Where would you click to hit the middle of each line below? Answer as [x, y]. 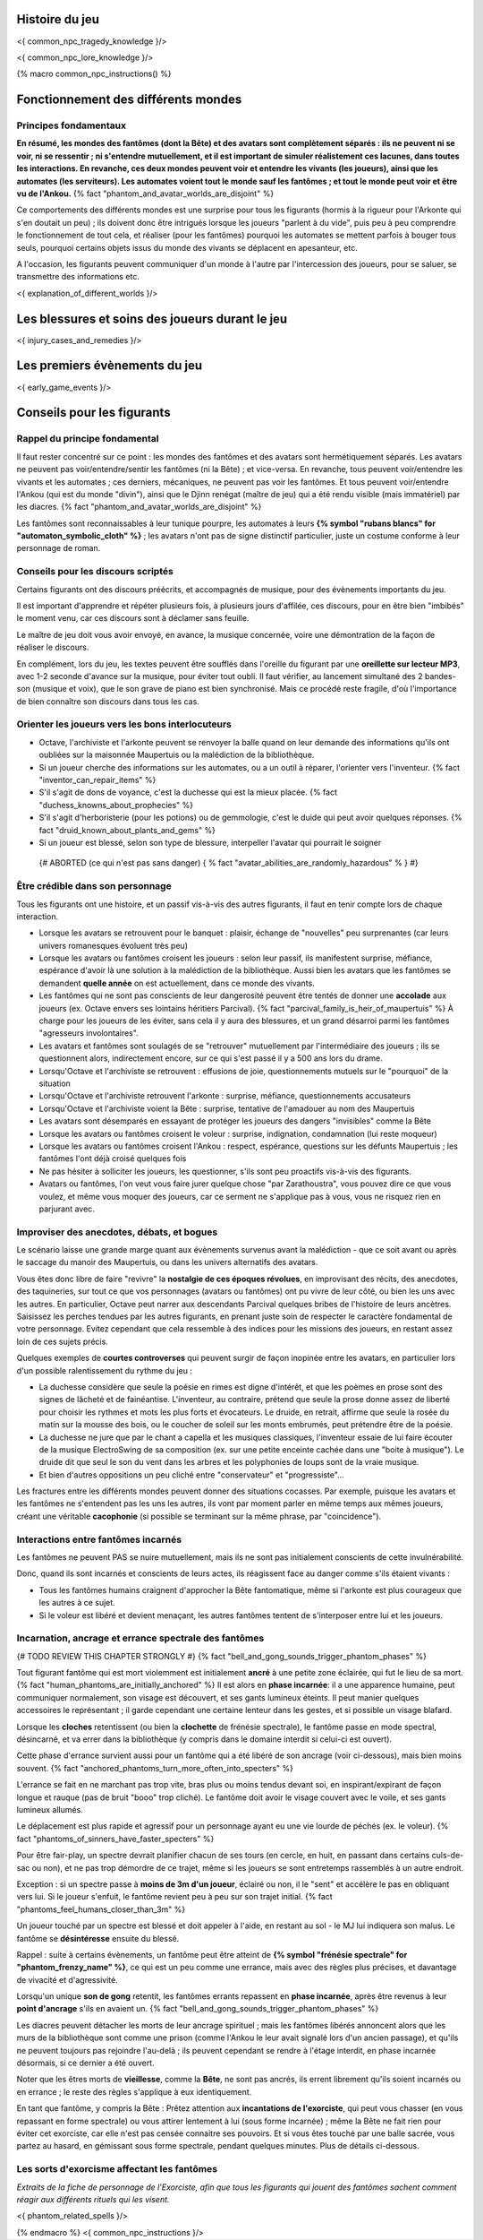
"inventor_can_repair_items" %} [97, 780]
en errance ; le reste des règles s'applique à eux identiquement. [134, 2091]
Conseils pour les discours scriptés [95, 572]
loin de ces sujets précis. [63, 1341]
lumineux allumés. [50, 1809]
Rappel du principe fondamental [88, 439]
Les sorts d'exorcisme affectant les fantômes [117, 2169]
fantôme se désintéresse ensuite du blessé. [98, 1938]
